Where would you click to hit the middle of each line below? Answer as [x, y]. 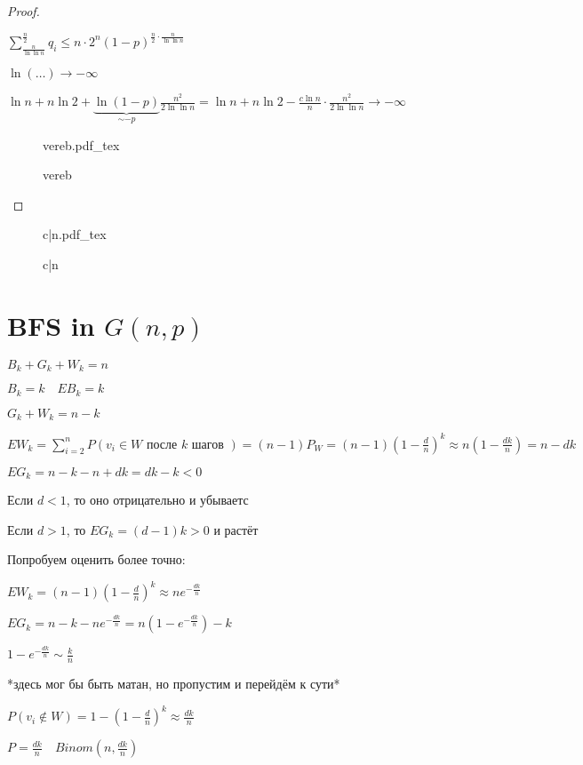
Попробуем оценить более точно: [96, 559]
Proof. [24, 11]
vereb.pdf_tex [81, 144]
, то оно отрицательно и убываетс [157, 500]
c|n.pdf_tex [75, 234]
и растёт [236, 529]
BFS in [51, 325]
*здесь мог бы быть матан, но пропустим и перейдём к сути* [174, 684]
